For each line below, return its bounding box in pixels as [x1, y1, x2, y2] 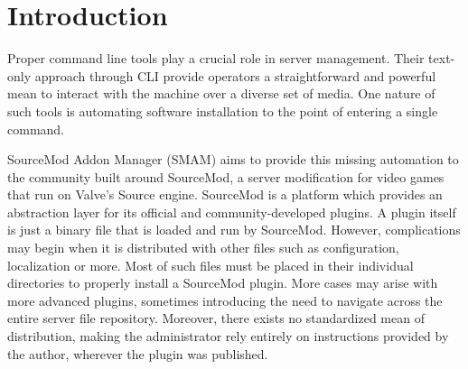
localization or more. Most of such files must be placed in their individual [7, 255, 414, 274]
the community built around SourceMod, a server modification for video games [7, 167, 445, 186]
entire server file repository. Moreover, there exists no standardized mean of [7, 309, 425, 327]
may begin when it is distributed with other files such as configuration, [7, 238, 399, 257]
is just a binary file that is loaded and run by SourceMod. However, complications [7, 220, 461, 239]
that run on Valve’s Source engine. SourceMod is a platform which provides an [7, 185, 443, 204]
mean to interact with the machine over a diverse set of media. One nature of [7, 84, 435, 103]
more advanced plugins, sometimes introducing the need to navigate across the [7, 291, 443, 309]
